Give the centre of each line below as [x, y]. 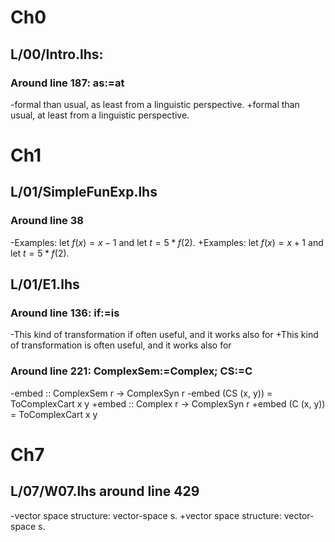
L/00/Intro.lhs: [57, 54]
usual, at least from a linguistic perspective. [100, 115]
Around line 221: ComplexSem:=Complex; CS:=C [131, 371]
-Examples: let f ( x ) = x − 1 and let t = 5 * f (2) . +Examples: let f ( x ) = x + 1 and [167, 242]
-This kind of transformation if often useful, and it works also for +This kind [164, 335]
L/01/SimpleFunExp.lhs [84, 192]
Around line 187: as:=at [67, 83]
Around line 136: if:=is [65, 313]
